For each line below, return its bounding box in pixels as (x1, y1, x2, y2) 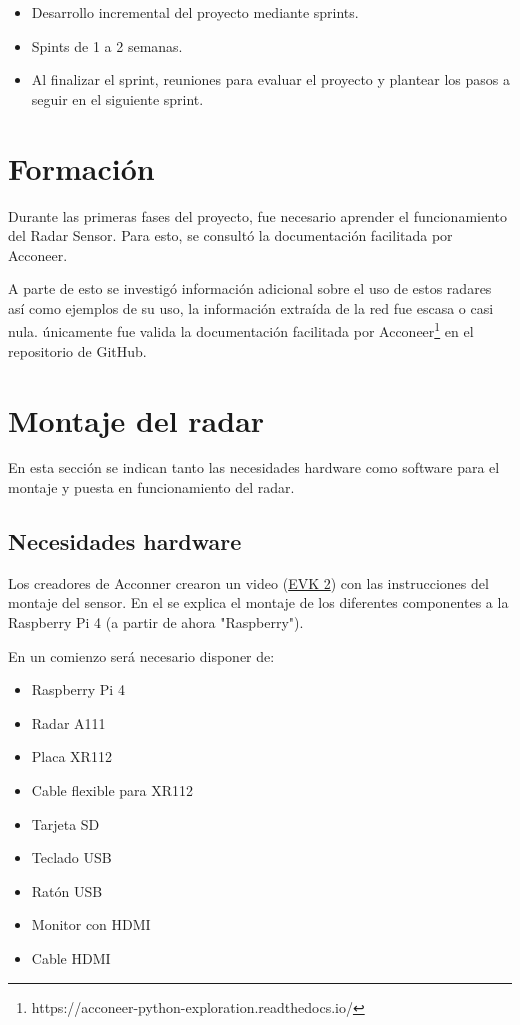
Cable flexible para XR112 (31, 779, 194, 800)
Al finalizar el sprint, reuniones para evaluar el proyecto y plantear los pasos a (31, 69, 511, 90)
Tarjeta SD (31, 813, 100, 834)
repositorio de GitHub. (8, 340, 147, 361)
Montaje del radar (8, 399, 265, 440)
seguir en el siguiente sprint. (31, 88, 204, 109)
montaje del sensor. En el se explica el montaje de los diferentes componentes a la (8, 592, 509, 613)
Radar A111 (31, 712, 106, 733)
